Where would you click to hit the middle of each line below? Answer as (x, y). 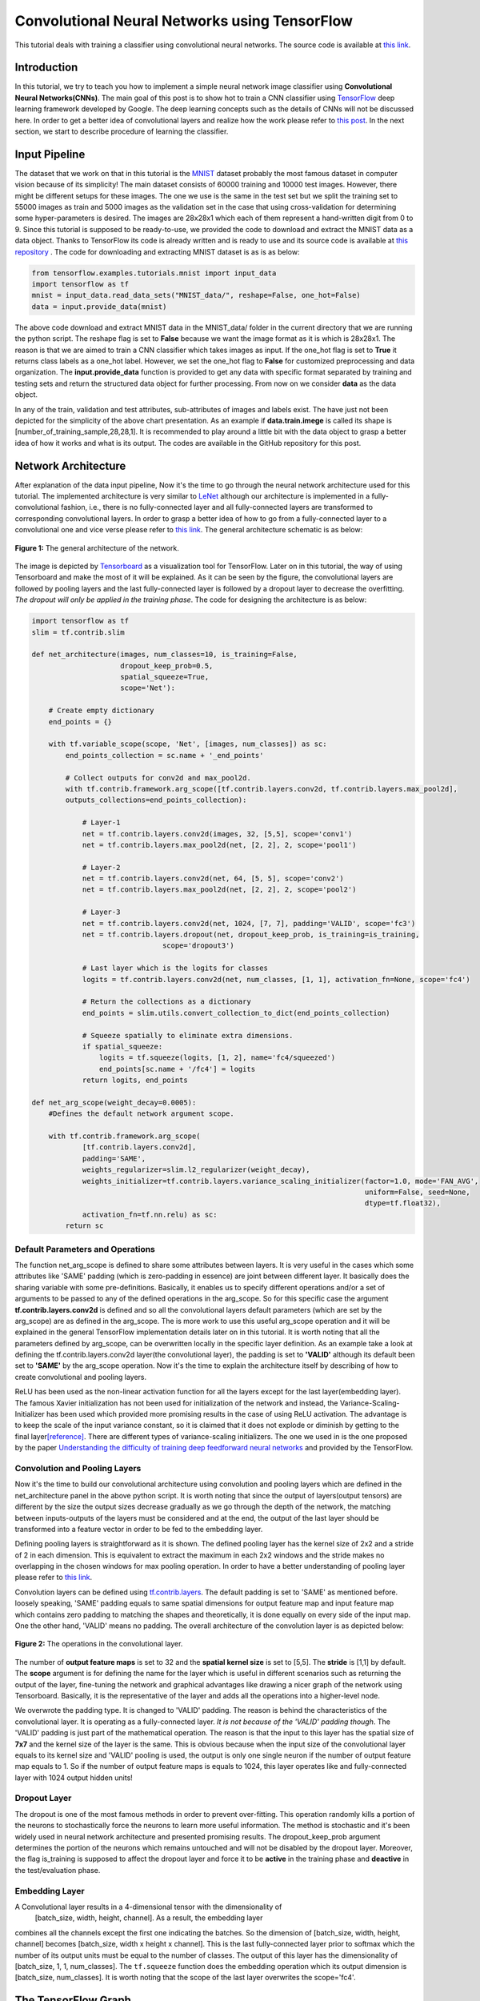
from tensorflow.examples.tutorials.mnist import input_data (154, 273)
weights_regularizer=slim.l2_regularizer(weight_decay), (196, 1170)
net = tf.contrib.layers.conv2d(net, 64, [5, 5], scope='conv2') (213, 879)
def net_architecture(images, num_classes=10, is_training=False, (164, 655)
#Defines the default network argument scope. (142, 1114)
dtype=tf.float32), (403, 1203)
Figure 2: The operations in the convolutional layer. (99, 1644)
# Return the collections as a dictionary (166, 1002)
